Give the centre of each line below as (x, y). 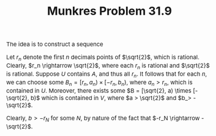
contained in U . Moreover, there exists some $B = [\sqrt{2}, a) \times (99, 91)
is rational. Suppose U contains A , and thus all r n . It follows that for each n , (107, 74)
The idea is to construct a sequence (55, 44)
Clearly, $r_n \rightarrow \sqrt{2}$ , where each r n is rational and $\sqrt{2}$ (108, 66)
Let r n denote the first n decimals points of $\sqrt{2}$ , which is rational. (103, 58)
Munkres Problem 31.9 (110, 11)
